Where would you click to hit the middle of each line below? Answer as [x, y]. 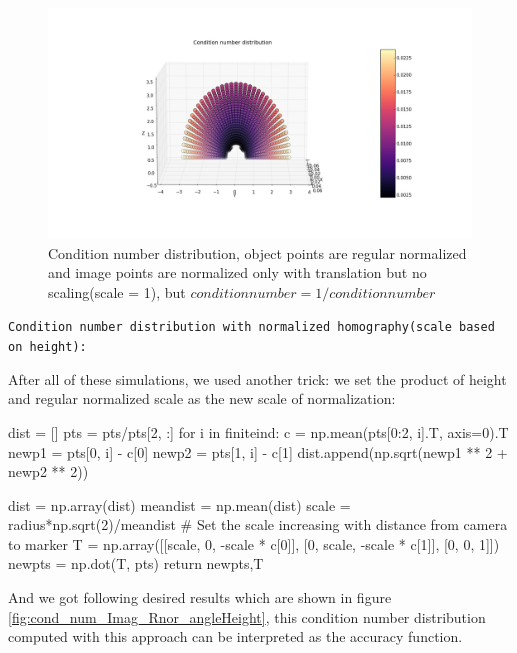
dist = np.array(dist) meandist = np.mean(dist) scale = [179, 504]
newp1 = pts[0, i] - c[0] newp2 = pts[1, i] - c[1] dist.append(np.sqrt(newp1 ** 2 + [258, 451]
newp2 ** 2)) [48, 471]
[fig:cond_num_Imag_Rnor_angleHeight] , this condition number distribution [247, 616]
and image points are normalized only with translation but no [237, 272]
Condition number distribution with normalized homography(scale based [251, 327]
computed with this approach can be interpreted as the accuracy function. [235, 636]
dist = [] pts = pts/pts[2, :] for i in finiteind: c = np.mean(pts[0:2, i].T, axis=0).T [258, 431]
